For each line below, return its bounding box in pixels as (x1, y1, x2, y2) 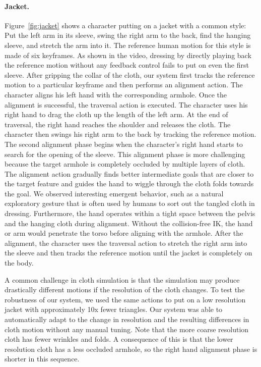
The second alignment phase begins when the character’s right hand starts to (5, 138, 243, 149)
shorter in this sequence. (5, 353, 80, 364)
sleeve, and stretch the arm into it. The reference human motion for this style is (5, 39, 251, 50)
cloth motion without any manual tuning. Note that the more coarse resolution (5, 324, 249, 334)
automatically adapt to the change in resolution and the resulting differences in (5, 314, 249, 325)
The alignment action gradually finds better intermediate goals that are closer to (5, 168, 254, 179)
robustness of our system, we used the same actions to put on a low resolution (5, 294, 246, 304)
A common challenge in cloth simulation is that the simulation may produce (5, 274, 240, 285)
